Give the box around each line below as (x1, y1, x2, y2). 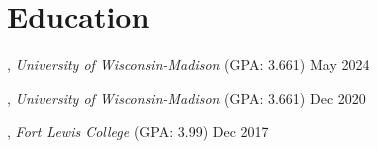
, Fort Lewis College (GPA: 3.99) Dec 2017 (7, 121, 269, 142)
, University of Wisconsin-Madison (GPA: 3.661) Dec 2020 (7, 87, 366, 108)
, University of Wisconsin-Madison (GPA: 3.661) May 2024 (7, 54, 370, 75)
